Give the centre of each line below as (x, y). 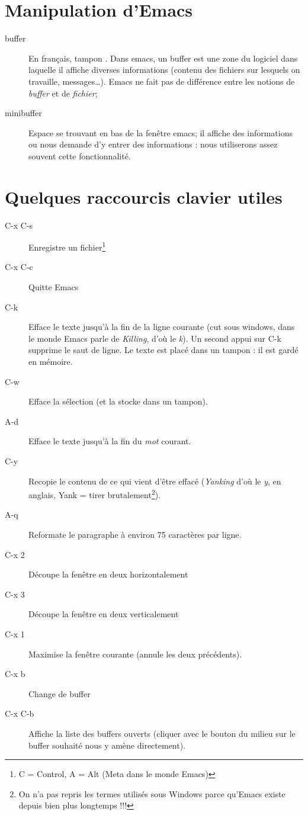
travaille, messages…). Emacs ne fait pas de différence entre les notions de (162, 81)
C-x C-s (19, 225)
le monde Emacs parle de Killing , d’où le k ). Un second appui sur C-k (155, 338)
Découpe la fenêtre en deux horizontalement (108, 574)
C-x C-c (19, 267)
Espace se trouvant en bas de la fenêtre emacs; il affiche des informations (161, 132)
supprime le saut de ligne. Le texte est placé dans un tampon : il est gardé (163, 350)
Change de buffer (60, 693)
